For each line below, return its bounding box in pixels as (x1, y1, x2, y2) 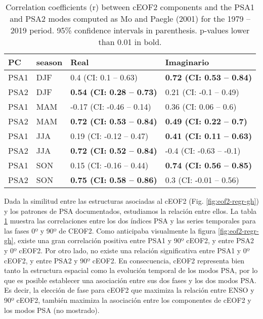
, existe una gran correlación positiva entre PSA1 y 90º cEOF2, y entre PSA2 (13, 235, 254, 246)
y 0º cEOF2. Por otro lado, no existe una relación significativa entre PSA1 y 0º (4, 245, 250, 255)
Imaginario (165, 56, 209, 68)
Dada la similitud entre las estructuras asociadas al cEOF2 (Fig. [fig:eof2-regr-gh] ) (4, 196, 259, 206)
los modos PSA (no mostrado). (4, 304, 100, 315)
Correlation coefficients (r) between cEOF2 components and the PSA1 (6, 1, 255, 13)
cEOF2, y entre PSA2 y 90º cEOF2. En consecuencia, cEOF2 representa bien (4, 255, 245, 265)
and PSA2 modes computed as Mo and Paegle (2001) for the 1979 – (10, 13, 250, 24)
